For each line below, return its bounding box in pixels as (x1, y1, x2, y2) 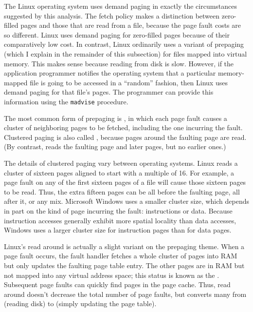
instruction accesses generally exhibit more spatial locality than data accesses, (4, 215, 236, 225)
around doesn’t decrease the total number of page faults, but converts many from (4, 289, 247, 299)
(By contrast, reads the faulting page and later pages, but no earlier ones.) (4, 141, 226, 152)
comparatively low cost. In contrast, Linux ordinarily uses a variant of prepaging (4, 39, 244, 49)
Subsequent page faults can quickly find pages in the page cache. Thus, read (4, 279, 231, 290)
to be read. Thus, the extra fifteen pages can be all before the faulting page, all (4, 186, 240, 196)
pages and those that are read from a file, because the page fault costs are (20, 20, 241, 30)
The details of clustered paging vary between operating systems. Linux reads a (4, 157, 238, 168)
